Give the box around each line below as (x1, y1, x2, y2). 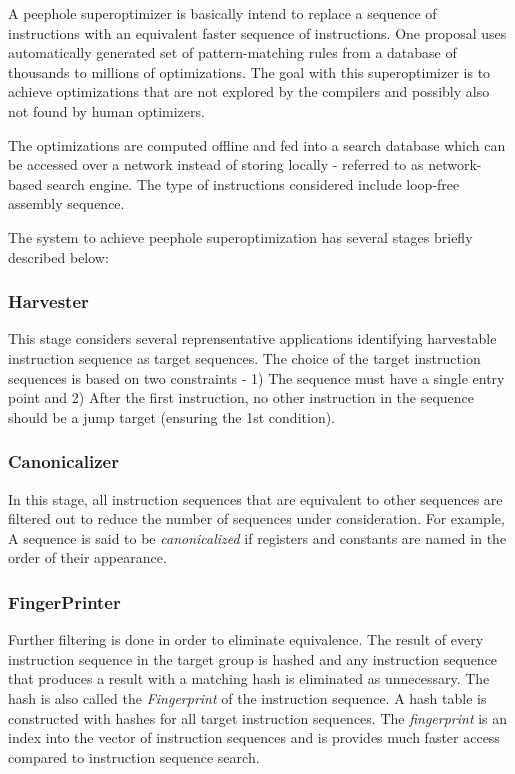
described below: (8, 246, 109, 267)
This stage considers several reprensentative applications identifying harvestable (8, 328, 497, 349)
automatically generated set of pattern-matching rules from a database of (8, 42, 457, 63)
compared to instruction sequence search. (8, 746, 260, 767)
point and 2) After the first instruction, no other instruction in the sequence (8, 387, 475, 408)
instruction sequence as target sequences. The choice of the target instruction (8, 347, 481, 368)
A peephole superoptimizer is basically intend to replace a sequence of (8, 3, 437, 23)
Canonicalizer (8, 449, 119, 474)
